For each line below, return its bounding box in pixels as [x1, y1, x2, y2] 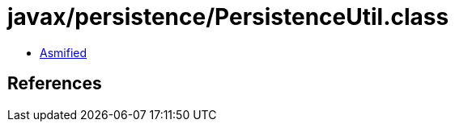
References [7, 73, 102, 94]
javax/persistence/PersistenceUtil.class [7, 3, 449, 31]
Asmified [40, 45, 87, 60]
